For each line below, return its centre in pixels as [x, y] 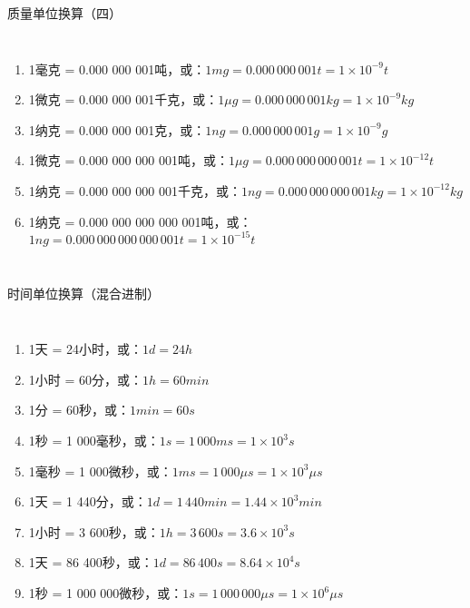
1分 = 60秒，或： [79, 410]
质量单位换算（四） [64, 13]
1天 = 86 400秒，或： [91, 562]
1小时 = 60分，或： [86, 379]
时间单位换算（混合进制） [83, 293]
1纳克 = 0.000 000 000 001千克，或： [135, 190]
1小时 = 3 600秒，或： [94, 531]
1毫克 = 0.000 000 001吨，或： [117, 69]
